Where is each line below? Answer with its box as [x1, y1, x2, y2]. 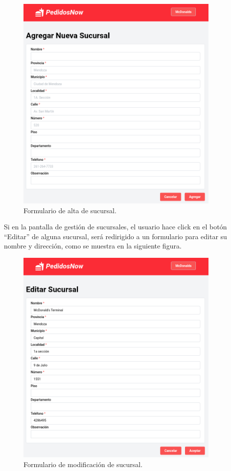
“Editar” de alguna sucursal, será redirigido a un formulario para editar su [4, 231, 227, 241]
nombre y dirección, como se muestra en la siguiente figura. [4, 241, 182, 251]
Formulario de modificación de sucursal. [23, 459, 143, 469]
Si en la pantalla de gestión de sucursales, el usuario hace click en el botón [4, 222, 227, 232]
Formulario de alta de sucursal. [23, 205, 116, 215]
